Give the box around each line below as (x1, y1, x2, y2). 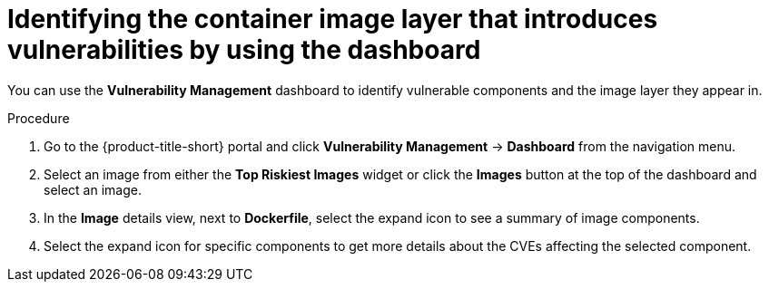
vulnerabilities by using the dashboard (7, 34, 481, 65)
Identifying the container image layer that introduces (7, 4, 658, 34)
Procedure (7, 110, 70, 126)
